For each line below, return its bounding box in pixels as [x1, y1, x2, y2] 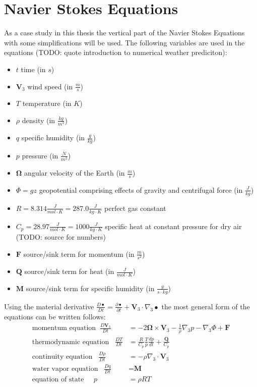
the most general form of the [161, 301, 250, 311]
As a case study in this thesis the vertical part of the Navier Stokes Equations [4, 27, 245, 38]
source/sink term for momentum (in [23, 248, 135, 259]
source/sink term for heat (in [24, 266, 114, 277]
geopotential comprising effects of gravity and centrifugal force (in [39, 184, 243, 195]
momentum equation [32, 324, 96, 332]
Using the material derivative [4, 301, 94, 311]
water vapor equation [32, 365, 98, 373]
